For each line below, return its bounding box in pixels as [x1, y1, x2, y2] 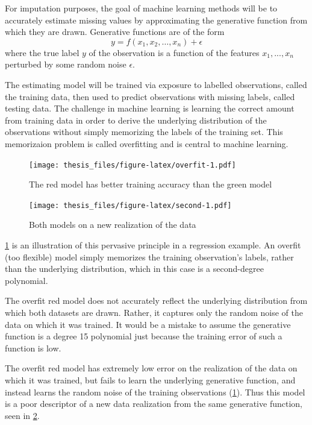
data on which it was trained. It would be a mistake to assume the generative [5, 318, 291, 330]
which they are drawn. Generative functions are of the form [5, 25, 225, 38]
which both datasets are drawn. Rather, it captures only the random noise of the [5, 306, 303, 318]
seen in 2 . [5, 409, 40, 421]
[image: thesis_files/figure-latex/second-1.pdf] [29, 201, 232, 210]
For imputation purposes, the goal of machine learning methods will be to [5, 2, 278, 14]
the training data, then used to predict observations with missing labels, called [5, 90, 295, 102]
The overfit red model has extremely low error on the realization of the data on [5, 362, 298, 374]
